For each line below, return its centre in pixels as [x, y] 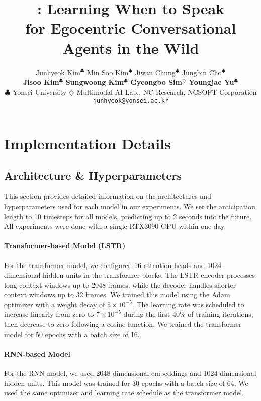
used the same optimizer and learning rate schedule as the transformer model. [124, 393]
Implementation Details [88, 143]
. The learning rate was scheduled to [188, 304]
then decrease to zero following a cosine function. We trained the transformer [123, 324]
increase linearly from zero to [49, 314]
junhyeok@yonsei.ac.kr [131, 101]
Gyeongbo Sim [156, 82]
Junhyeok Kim [58, 72]
